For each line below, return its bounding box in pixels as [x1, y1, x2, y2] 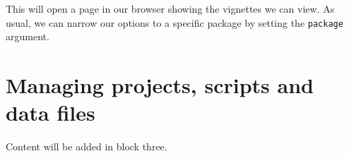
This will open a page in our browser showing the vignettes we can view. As [6, 1, 335, 16]
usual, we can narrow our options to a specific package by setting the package [6, 15, 343, 30]
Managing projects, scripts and [6, 71, 314, 100]
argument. [6, 29, 49, 44]
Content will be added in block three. [6, 139, 167, 154]
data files [6, 98, 95, 127]
